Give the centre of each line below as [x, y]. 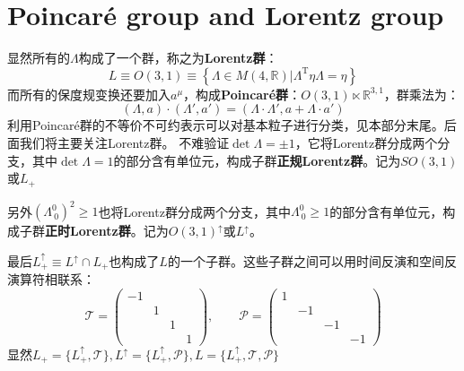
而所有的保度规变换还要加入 [89, 94]
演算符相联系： [51, 279]
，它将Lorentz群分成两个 [366, 142]
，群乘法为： [421, 94]
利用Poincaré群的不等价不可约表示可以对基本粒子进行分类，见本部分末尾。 [226, 125]
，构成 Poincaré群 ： [242, 94]
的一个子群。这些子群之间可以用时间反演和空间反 [312, 260]
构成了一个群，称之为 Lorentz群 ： [178, 58]
